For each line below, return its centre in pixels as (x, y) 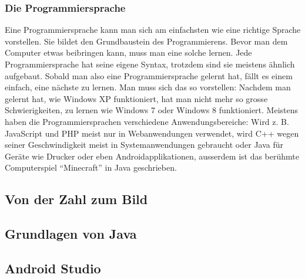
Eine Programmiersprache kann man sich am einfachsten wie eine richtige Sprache (153, 30)
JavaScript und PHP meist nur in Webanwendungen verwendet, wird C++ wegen (152, 133)
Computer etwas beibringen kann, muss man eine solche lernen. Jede (128, 52)
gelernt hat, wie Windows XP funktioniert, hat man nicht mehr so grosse (136, 98)
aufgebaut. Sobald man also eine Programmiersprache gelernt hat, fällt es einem (149, 75)
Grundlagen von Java (71, 234)
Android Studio (53, 268)
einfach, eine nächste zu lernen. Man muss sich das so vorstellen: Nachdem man (148, 87)
